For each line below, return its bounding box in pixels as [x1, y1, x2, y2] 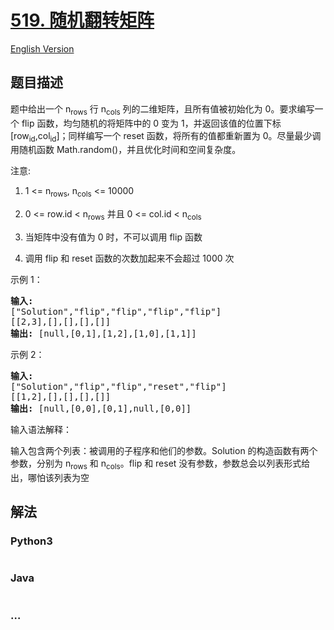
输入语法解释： [10, 423, 72, 435]
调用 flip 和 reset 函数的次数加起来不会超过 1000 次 [24, 252, 235, 264]
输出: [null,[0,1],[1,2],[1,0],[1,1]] [10, 327, 197, 339]
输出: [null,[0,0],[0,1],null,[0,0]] [10, 402, 192, 414]
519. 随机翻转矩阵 [10, 9, 155, 32]
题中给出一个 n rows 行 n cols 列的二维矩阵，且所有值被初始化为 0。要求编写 [10, 102, 315, 117]
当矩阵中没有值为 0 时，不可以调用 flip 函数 [24, 231, 203, 243]
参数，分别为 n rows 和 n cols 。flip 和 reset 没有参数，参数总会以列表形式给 [10, 457, 311, 471]
